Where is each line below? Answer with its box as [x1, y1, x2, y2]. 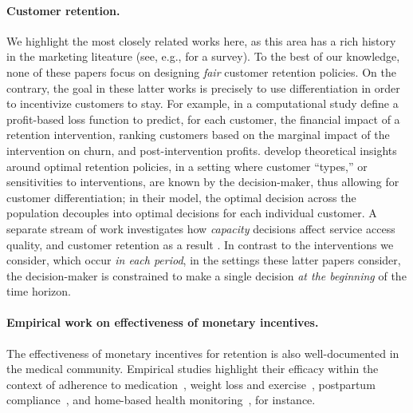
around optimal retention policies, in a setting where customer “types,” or [6, 157, 368, 174]
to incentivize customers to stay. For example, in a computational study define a [6, 95, 399, 112]
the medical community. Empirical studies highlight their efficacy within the [6, 360, 379, 377]
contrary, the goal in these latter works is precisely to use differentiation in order [6, 79, 400, 96]
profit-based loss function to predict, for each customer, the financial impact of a [6, 110, 400, 127]
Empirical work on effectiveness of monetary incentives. [6, 314, 319, 331]
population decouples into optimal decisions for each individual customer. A [6, 205, 377, 221]
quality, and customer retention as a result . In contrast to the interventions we [6, 236, 394, 252]
